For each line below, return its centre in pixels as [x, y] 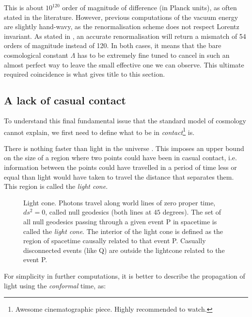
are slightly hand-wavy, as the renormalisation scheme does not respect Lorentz [122, 26]
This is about [24, 7]
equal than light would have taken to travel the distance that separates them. [119, 176]
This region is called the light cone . [56, 186]
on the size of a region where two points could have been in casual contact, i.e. [120, 158]
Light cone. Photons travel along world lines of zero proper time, [119, 202]
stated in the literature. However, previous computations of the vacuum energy [121, 17]
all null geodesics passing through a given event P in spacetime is [120, 221]
